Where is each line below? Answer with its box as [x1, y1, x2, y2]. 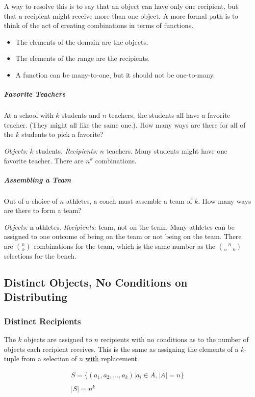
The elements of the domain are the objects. [15, 36, 148, 47]
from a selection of [21, 353, 77, 364]
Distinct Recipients [4, 315, 81, 327]
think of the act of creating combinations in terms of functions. [4, 20, 194, 30]
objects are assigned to [24, 334, 92, 344]
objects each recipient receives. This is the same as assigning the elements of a [4, 344, 239, 354]
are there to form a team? [4, 205, 81, 215]
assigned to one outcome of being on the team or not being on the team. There [4, 231, 242, 241]
